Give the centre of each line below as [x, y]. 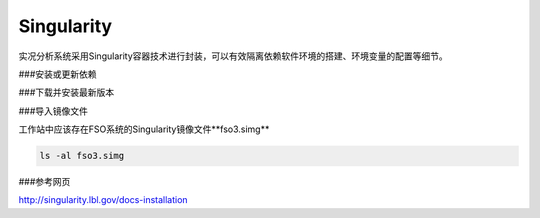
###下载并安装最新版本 [66, 92]
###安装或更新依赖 [57, 74]
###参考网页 [44, 182]
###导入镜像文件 [53, 111]
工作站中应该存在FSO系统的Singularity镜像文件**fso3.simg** [144, 129]
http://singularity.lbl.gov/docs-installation [103, 200]
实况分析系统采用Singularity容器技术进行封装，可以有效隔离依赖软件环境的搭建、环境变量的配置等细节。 [233, 56]
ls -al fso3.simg [82, 156]
